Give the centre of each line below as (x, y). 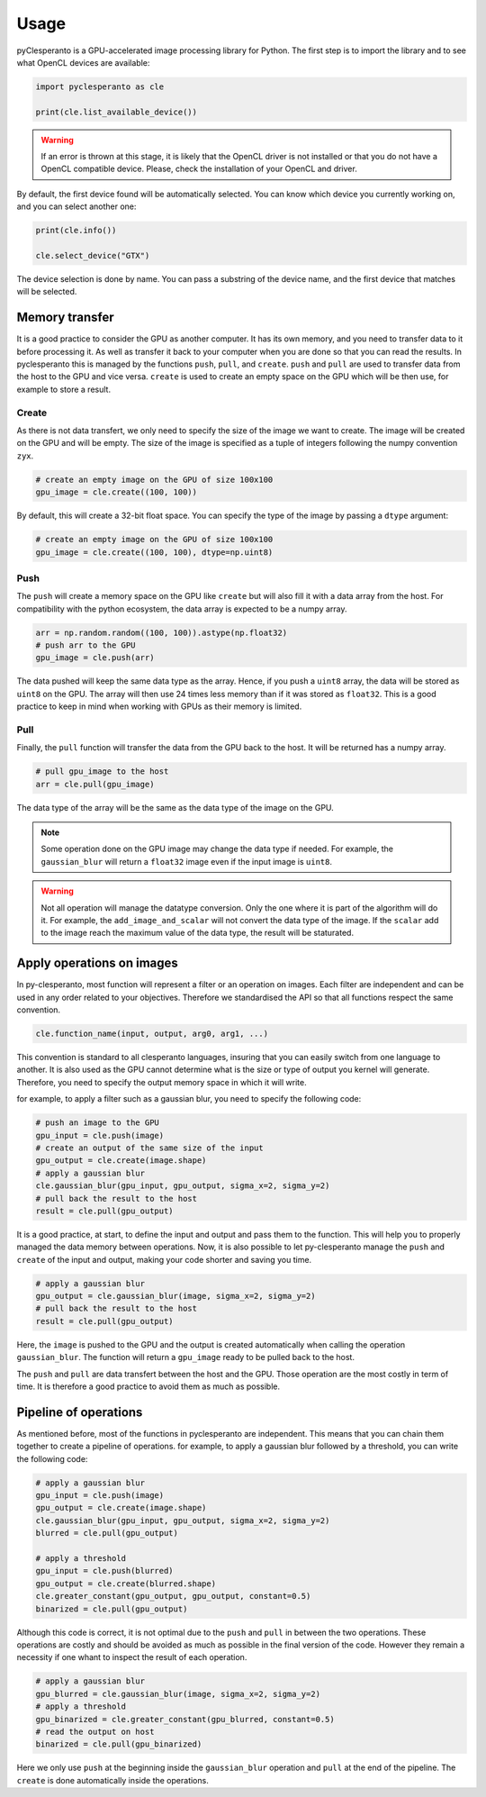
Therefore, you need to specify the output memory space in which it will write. (162, 1082)
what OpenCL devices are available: (83, 62)
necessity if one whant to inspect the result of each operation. (132, 1657)
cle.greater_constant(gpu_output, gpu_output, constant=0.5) (173, 1596)
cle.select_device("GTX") (93, 256)
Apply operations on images (98, 963)
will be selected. (47, 292)
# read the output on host (95, 1731)
